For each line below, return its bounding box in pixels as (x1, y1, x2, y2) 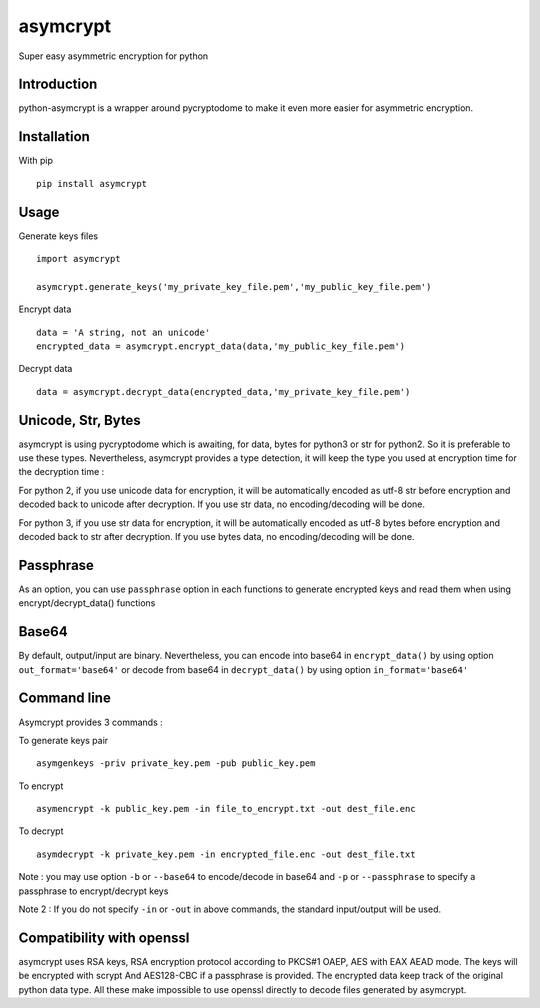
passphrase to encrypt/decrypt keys (18, 885, 169, 897)
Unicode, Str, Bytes (18, 411, 142, 429)
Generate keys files (18, 230, 99, 242)
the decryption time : (18, 466, 105, 478)
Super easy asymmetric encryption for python (18, 50, 209, 62)
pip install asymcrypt (36, 178, 148, 189)
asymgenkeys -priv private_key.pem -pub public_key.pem (36, 758, 316, 769)
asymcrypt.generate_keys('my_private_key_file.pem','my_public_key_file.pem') (36, 281, 432, 292)
